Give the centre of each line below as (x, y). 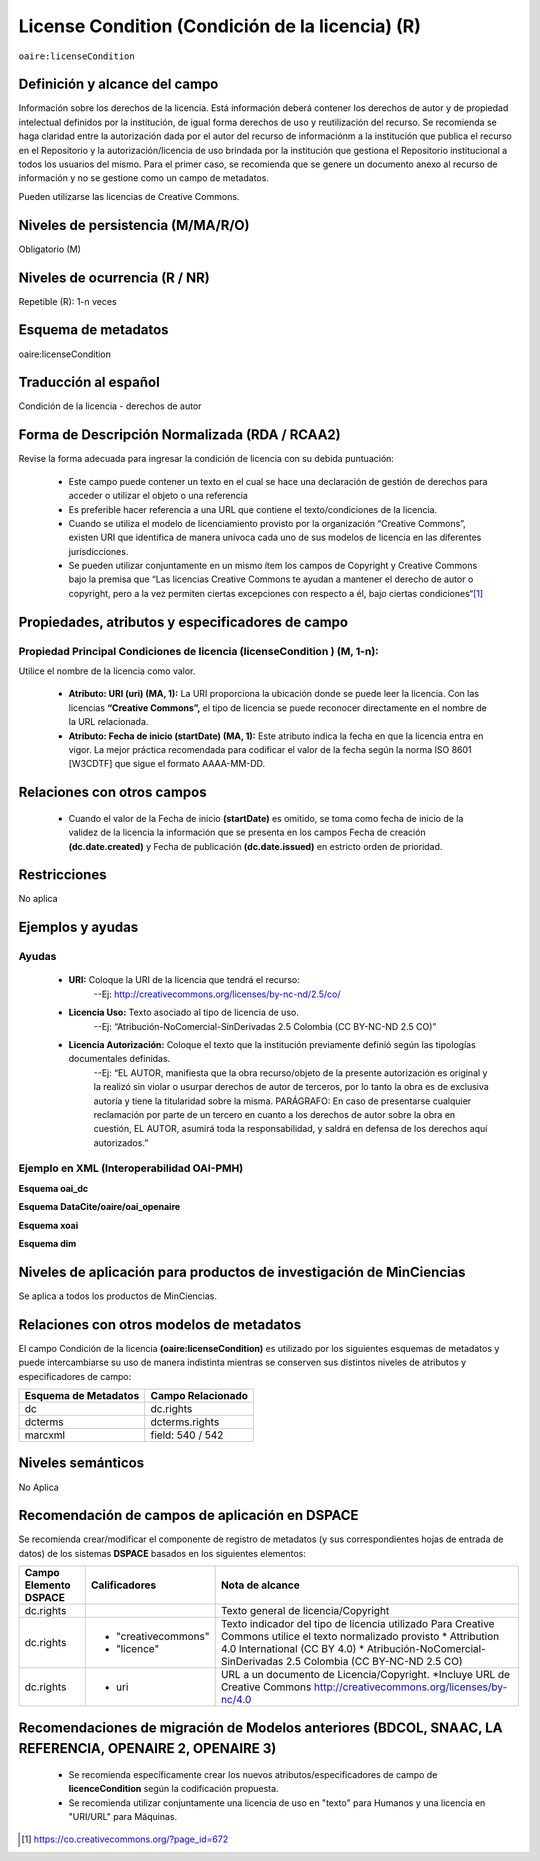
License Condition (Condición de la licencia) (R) (220, 26)
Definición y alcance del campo (118, 84)
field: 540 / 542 (187, 1435)
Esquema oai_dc (53, 1188)
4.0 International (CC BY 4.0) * (292, 1649)
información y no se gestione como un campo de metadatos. (144, 178)
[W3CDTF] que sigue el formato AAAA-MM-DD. (167, 764)
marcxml (44, 1435)
